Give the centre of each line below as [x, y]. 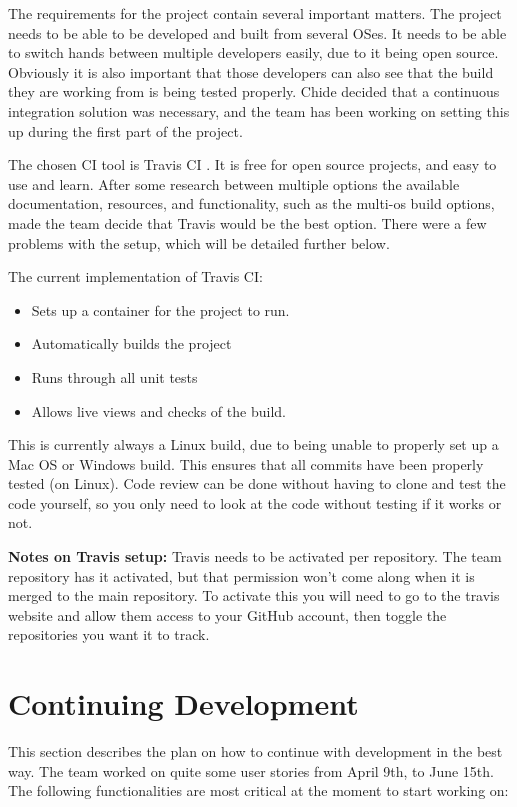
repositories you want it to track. [109, 634]
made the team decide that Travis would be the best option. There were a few [247, 222]
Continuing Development [183, 703]
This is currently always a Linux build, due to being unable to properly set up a [253, 444]
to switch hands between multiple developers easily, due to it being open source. [253, 52]
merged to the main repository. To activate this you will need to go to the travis [254, 595]
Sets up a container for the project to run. [160, 309]
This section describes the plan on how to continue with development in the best [255, 751]
